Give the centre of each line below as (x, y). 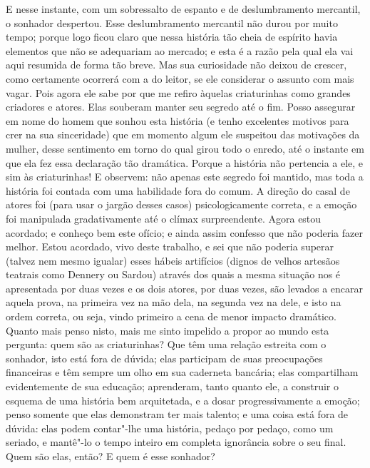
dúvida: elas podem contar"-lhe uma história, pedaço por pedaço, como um (170, 428)
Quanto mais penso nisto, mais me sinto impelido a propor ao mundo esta (168, 330)
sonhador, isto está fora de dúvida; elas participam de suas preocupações (164, 358)
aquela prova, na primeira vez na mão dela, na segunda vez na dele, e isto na (174, 302)
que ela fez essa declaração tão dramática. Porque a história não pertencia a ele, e (185, 162)
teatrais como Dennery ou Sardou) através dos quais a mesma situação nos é (173, 274)
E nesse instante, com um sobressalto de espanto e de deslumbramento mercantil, (183, 9)
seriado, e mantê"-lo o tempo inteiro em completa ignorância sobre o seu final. (176, 442)
